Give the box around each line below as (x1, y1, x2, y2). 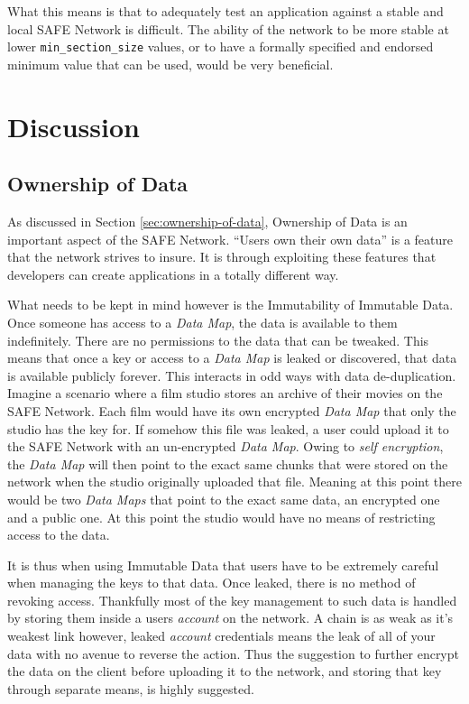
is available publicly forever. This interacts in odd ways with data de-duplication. (7, 366, 456, 384)
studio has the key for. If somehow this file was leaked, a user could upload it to (7, 419, 449, 438)
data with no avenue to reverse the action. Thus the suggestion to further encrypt (7, 644, 459, 662)
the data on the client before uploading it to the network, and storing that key (7, 662, 442, 681)
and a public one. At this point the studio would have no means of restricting (7, 507, 436, 526)
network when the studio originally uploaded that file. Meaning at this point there (7, 472, 462, 491)
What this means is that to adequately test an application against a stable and (7, 2, 444, 20)
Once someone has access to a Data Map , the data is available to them (7, 312, 398, 331)
